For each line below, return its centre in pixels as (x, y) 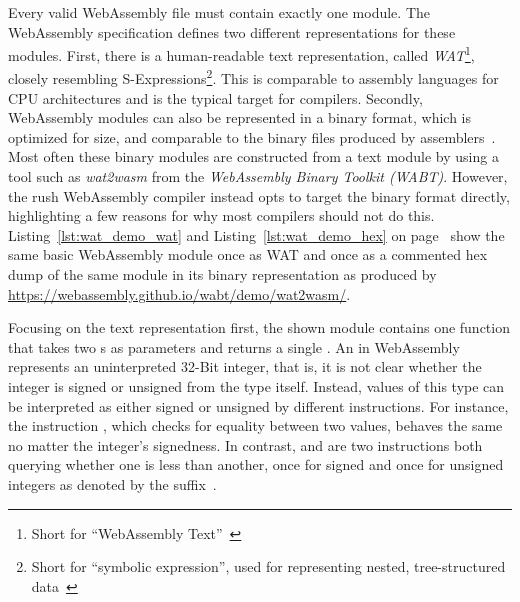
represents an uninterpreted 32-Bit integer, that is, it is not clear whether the (245, 366)
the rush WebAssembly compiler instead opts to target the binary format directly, (259, 195)
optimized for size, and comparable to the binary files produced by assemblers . (252, 136)
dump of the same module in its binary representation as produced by (222, 274)
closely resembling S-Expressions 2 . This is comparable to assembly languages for (253, 77)
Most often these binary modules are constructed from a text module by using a (253, 156)
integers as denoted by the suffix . (112, 483)
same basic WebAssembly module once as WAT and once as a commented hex (248, 254)
